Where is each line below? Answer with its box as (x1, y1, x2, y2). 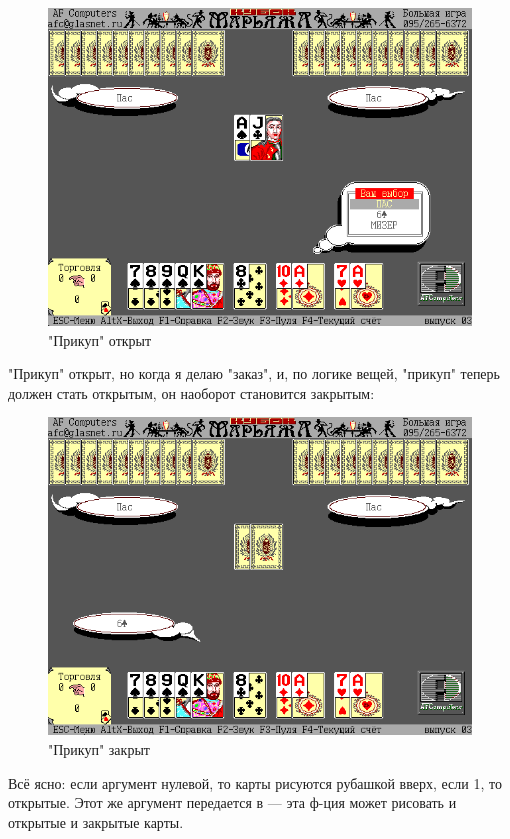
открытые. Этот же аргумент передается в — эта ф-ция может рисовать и (8, 792, 457, 813)
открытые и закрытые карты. (8, 811, 184, 832)
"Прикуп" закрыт (48, 738, 150, 759)
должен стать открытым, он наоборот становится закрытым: (8, 382, 375, 403)
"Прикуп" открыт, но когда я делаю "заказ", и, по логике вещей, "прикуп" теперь (8, 363, 500, 384)
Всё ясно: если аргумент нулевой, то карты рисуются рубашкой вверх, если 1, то (8, 772, 502, 793)
